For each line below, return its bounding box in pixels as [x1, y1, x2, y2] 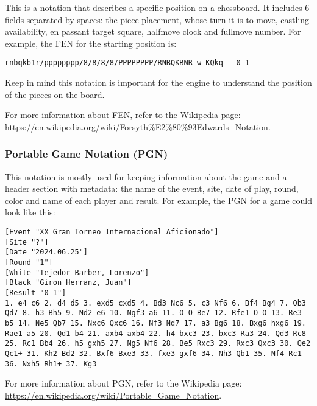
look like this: [5, 206, 55, 219]
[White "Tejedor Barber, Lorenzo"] [5, 268, 149, 277]
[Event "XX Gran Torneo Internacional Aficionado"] [5, 228, 219, 236]
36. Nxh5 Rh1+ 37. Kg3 [5, 359, 97, 368]
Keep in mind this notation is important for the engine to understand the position [5, 76, 312, 89]
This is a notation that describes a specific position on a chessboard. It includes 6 [5, 1, 310, 13]
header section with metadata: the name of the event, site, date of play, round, [5, 182, 299, 195]
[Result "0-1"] [5, 288, 66, 297]
